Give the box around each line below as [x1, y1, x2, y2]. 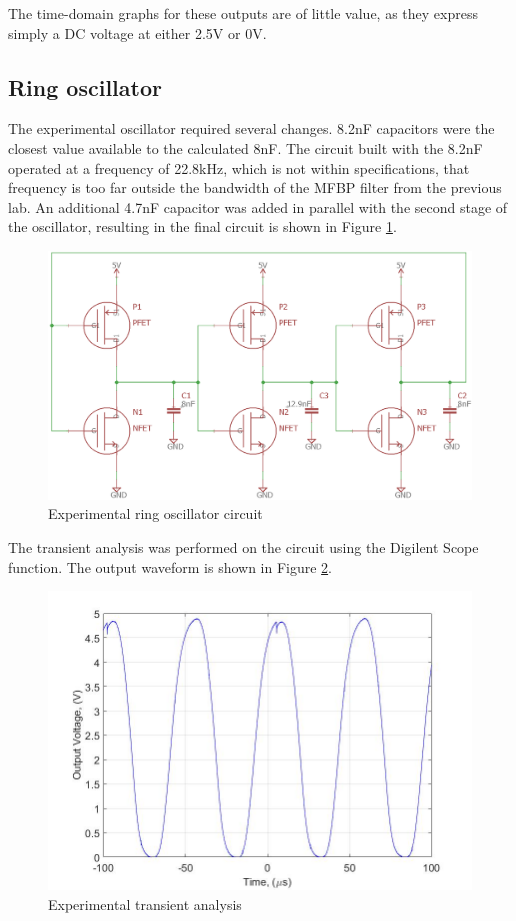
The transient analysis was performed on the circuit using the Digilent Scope [8, 536, 479, 557]
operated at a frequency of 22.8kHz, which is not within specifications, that [8, 157, 470, 178]
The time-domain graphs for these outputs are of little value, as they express [8, 3, 478, 23]
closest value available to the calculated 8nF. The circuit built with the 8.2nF [8, 137, 483, 158]
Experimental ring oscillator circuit [48, 503, 263, 524]
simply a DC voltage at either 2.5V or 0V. [8, 22, 267, 43]
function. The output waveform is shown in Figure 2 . [8, 556, 333, 577]
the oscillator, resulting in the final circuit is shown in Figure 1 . [8, 216, 397, 237]
